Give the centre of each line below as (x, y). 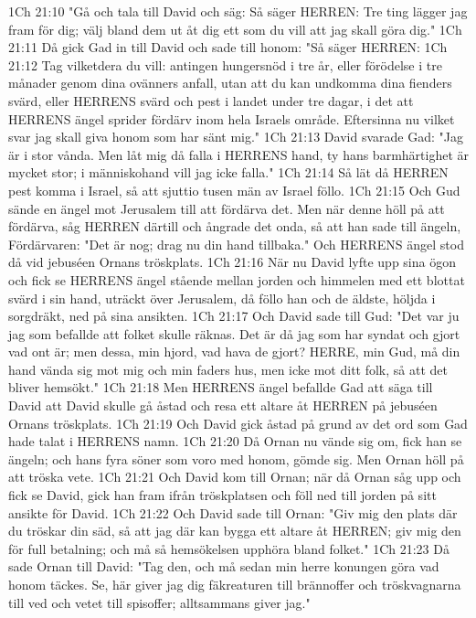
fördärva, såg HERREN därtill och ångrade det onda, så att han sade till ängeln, (235, 226)
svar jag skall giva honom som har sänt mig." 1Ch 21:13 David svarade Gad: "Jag (236, 137)
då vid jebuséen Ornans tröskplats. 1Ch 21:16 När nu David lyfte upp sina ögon (232, 262)
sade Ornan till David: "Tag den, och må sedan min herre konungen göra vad (224, 566)
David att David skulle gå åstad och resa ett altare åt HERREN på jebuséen (223, 405)
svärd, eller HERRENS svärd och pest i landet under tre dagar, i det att (211, 100)
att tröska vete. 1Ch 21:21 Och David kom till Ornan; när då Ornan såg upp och (235, 477)
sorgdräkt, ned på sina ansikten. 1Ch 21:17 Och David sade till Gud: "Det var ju (234, 316)
